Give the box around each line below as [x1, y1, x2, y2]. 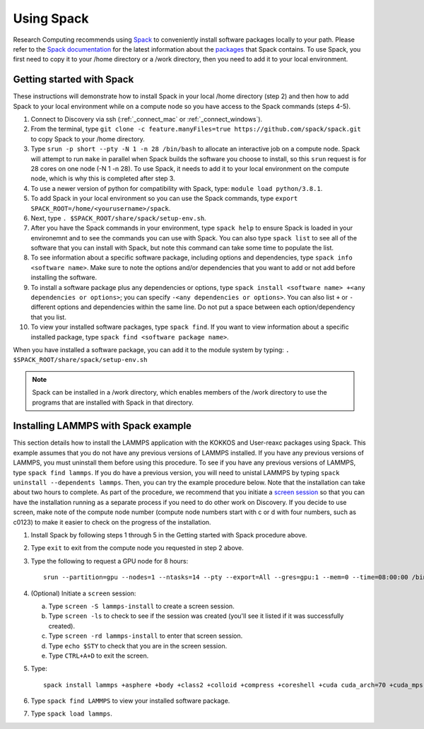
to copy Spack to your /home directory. [30, 134, 145, 143]
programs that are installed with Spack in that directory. [32, 398, 194, 407]
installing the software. [30, 273, 98, 282]
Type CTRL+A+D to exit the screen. [48, 651, 149, 660]
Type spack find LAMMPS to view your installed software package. [30, 696, 230, 705]
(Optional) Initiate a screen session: [30, 589, 136, 597]
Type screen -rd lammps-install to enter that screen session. [48, 631, 243, 640]
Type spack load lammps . [30, 709, 113, 718]
